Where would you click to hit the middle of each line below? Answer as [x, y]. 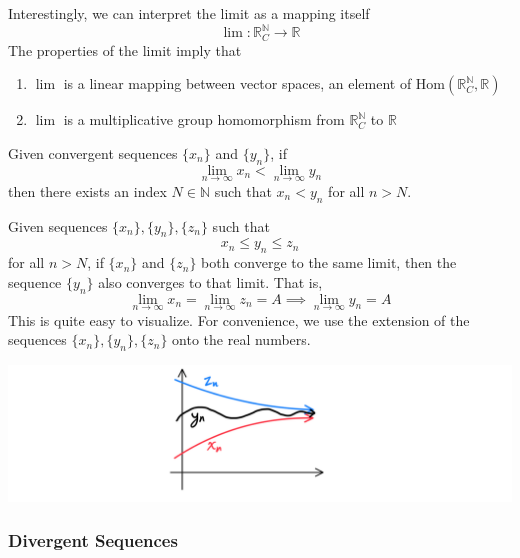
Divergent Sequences [93, 540]
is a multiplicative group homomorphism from [204, 119]
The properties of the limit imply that [125, 49]
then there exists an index [87, 190]
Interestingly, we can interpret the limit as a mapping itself [189, 13]
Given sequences [58, 225]
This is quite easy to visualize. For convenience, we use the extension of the [239, 319]
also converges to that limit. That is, [210, 281]
